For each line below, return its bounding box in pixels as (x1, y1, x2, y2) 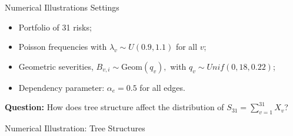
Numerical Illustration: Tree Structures (5, 122, 145, 134)
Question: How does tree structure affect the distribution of (5, 101, 224, 113)
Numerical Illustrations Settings (5, 1, 119, 13)
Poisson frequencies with (18, 40, 107, 53)
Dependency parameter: (18, 81, 105, 93)
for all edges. (139, 81, 185, 93)
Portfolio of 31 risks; (18, 21, 92, 33)
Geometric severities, (18, 60, 94, 72)
